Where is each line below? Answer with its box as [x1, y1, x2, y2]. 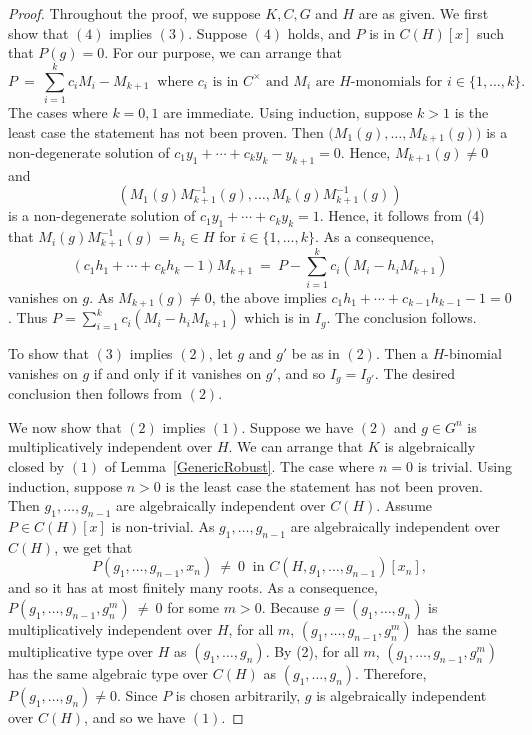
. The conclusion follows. [326, 307, 477, 328]
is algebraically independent [316, 684, 487, 705]
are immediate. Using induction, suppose [163, 101, 413, 122]
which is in [244, 307, 311, 328]
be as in [291, 343, 340, 364]
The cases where [8, 101, 108, 122]
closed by [8, 456, 65, 476]
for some [167, 596, 220, 617]
